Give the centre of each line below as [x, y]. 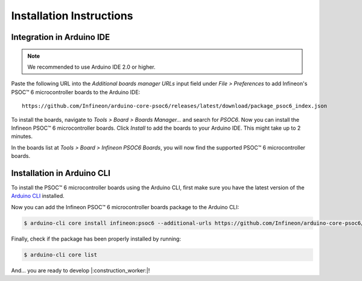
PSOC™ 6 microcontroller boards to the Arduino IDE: [76, 92]
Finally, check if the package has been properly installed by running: [96, 239]
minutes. [22, 136]
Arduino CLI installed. [38, 196]
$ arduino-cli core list [61, 254]
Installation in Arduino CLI [61, 173]
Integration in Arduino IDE [61, 37]
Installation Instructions [72, 16]
